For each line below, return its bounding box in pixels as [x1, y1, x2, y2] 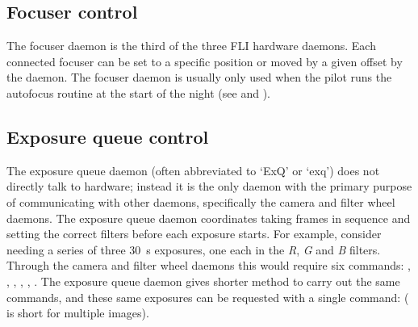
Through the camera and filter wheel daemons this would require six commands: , [6, 257, 411, 274]
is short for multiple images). [6, 304, 149, 321]
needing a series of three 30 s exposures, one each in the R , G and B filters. [6, 241, 381, 258]
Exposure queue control [6, 124, 209, 149]
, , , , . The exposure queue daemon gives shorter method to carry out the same [6, 272, 400, 289]
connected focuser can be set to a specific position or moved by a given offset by [6, 52, 403, 69]
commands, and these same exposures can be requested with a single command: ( [6, 288, 409, 305]
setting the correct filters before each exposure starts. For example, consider [6, 225, 382, 242]
